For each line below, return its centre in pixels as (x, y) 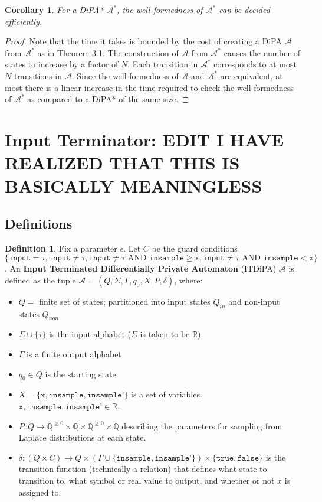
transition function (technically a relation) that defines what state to (143, 469)
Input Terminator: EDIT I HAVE (144, 139)
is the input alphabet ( (90, 334)
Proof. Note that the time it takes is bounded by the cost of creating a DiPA (143, 41)
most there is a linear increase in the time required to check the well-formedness (149, 87)
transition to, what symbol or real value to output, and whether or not (147, 480)
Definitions (39, 223)
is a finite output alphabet (74, 354)
